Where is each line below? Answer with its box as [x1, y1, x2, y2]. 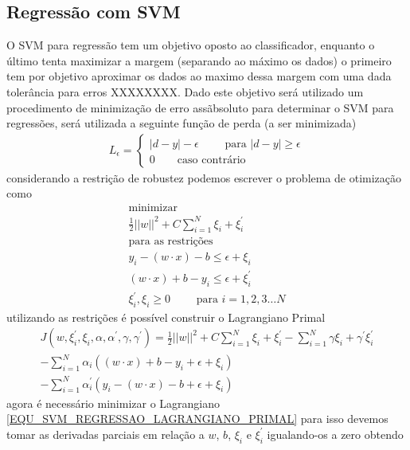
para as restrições [128, 236, 213, 248]
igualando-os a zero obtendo [267, 425, 404, 442]
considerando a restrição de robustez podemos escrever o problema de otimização [6, 169, 402, 186]
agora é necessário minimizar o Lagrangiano [6, 394, 221, 411]
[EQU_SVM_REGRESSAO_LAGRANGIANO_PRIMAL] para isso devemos [6, 410, 389, 427]
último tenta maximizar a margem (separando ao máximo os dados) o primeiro [6, 52, 392, 68]
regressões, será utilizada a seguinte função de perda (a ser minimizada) [6, 115, 357, 131]
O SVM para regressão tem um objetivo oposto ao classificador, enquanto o [6, 37, 375, 53]
